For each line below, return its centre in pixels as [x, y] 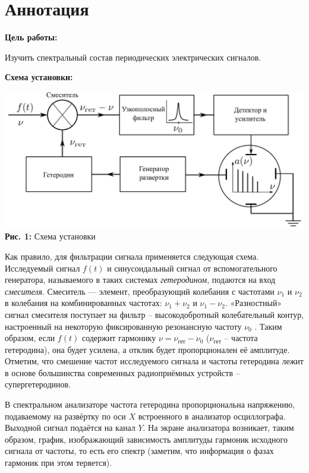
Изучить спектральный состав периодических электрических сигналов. [133, 57]
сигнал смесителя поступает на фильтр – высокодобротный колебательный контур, [154, 314]
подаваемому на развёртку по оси [65, 416]
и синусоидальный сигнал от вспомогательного [192, 268]
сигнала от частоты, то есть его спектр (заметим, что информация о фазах [139, 451]
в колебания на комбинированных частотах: [83, 303]
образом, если [30, 338]
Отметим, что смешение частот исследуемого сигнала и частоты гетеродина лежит [154, 361]
